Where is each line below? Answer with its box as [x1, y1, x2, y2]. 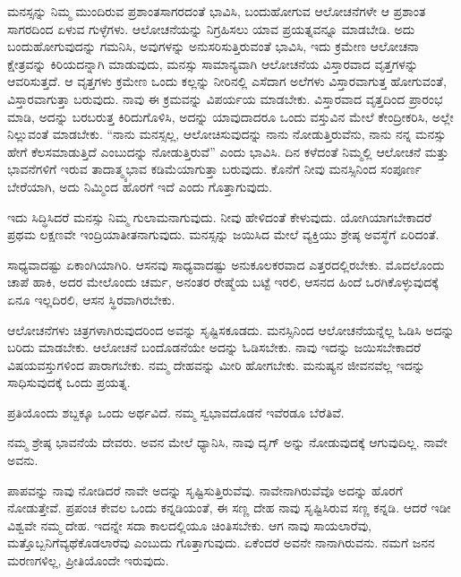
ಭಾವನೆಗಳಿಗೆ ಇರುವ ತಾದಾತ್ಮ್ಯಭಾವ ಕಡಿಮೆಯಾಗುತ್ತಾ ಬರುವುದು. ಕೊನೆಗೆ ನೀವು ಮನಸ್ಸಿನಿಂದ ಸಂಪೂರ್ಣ [7, 159, 422, 178]
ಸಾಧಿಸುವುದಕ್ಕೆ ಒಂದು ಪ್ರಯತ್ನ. [7, 373, 131, 392]
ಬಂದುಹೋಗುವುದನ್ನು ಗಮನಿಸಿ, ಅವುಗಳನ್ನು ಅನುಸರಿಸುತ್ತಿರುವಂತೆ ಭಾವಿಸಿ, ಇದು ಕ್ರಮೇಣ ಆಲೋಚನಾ [7, 37, 419, 56]
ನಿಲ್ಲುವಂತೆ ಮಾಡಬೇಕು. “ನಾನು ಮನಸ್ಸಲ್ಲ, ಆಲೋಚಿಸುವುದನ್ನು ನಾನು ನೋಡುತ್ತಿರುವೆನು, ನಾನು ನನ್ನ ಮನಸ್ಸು [7, 125, 447, 143]
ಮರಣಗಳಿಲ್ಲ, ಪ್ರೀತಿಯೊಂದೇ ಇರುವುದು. [7, 551, 169, 570]
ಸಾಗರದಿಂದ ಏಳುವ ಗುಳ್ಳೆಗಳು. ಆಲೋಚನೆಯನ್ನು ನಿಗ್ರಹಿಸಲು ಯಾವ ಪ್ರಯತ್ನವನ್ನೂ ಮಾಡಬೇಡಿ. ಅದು [7, 19, 415, 38]
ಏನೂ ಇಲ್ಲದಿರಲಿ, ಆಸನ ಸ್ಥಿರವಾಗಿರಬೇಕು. [7, 289, 175, 308]
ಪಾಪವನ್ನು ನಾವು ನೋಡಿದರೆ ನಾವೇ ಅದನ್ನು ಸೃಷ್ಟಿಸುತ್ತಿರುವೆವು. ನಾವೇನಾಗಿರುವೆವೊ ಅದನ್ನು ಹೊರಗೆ [7, 480, 403, 499]
